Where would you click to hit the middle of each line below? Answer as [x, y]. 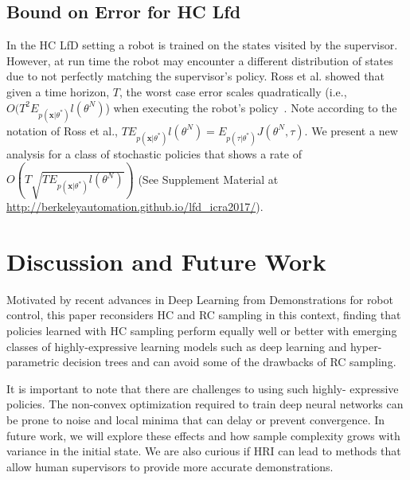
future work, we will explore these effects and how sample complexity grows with [203, 435]
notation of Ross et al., [62, 130]
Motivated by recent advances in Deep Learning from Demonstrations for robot [200, 299]
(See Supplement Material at [208, 179]
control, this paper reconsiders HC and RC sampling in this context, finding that [204, 315]
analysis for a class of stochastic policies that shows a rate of [154, 153]
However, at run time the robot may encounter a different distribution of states [200, 60]
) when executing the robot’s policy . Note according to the [251, 107]
